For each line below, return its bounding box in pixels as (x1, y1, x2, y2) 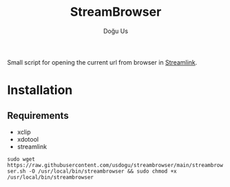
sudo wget (7, 155, 36, 162)
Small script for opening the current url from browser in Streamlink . (7, 58, 198, 66)
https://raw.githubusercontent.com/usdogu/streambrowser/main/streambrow (7, 162, 224, 168)
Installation (7, 82, 73, 98)
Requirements (7, 109, 69, 121)
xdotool (17, 135, 39, 143)
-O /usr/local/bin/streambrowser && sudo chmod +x (28, 168, 177, 175)
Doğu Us (103, 27, 129, 35)
